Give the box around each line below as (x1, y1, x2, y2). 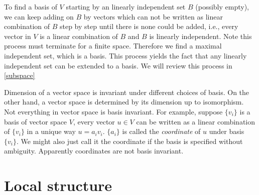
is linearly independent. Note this (149, 30, 252, 41)
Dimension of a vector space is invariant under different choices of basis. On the (4, 86, 249, 97)
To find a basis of (4, 1, 57, 11)
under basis (209, 126, 244, 136)
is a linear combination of (40, 30, 118, 41)
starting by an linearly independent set (66, 1, 186, 11)
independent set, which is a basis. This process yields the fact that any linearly (4, 50, 247, 60)
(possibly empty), (195, 1, 249, 11)
